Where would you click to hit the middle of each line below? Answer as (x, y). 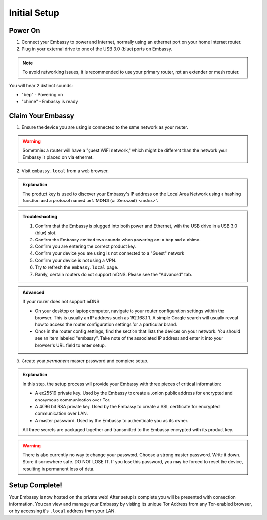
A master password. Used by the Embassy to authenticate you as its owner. (112, 420)
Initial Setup (34, 13)
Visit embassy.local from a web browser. (65, 171)
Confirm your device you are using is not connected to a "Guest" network (110, 253)
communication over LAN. (61, 414)
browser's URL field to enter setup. (70, 345)
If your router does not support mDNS (61, 302)
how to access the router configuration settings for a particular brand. (106, 324)
